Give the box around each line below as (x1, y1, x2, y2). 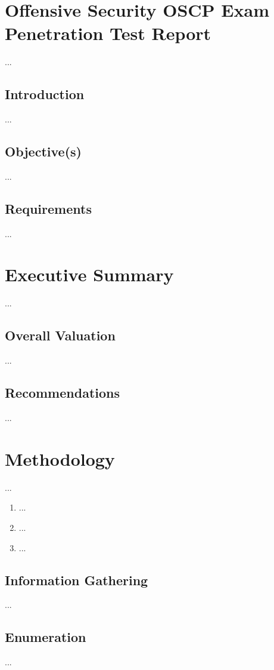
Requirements (5, 199, 92, 217)
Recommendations (5, 383, 120, 402)
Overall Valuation (5, 326, 116, 345)
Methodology (5, 446, 115, 471)
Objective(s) (5, 142, 82, 161)
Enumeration (5, 628, 86, 646)
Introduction (5, 85, 85, 103)
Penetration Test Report (5, 21, 211, 45)
